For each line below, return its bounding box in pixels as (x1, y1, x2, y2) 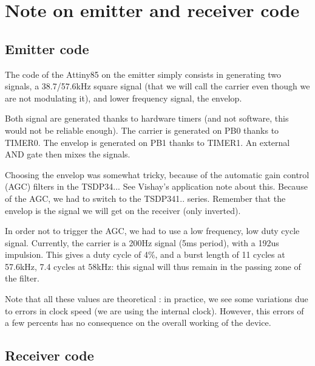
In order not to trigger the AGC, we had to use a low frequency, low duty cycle (5, 224, 300, 237)
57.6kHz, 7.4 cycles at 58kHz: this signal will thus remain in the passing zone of (5, 260, 301, 272)
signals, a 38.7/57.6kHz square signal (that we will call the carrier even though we (5, 80, 310, 92)
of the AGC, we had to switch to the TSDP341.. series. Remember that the (5, 192, 286, 204)
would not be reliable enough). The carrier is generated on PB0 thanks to (5, 123, 279, 136)
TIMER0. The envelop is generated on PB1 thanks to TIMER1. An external (5, 136, 290, 148)
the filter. (5, 272, 39, 285)
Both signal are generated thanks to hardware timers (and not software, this (5, 112, 289, 125)
